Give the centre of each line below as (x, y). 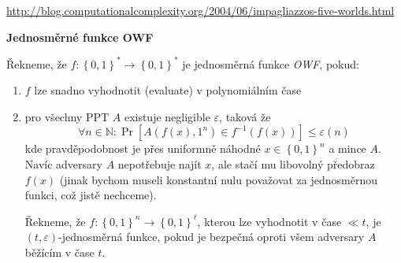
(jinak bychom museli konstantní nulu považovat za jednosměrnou (218, 179)
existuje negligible (167, 116)
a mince (347, 148)
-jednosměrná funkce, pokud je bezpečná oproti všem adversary (212, 237)
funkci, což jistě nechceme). (91, 195)
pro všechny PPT (67, 116)
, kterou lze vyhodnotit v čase (269, 221)
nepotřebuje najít (160, 164)
